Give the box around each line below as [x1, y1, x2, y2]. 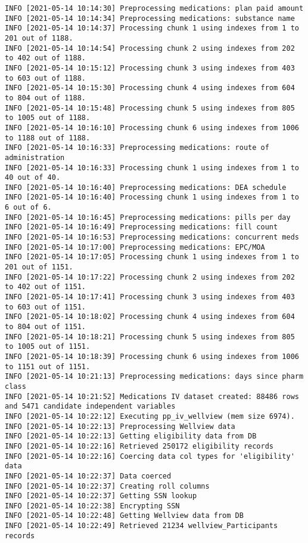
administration [5, 153, 65, 162]
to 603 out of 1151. [5, 302, 86, 311]
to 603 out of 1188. [5, 73, 86, 82]
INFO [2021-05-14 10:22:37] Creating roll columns [5, 481, 210, 490]
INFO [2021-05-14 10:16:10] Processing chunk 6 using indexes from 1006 [5, 123, 299, 132]
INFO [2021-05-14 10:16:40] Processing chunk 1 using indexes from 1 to [5, 193, 299, 202]
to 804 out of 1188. [5, 93, 86, 102]
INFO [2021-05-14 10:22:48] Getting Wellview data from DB [5, 511, 244, 520]
